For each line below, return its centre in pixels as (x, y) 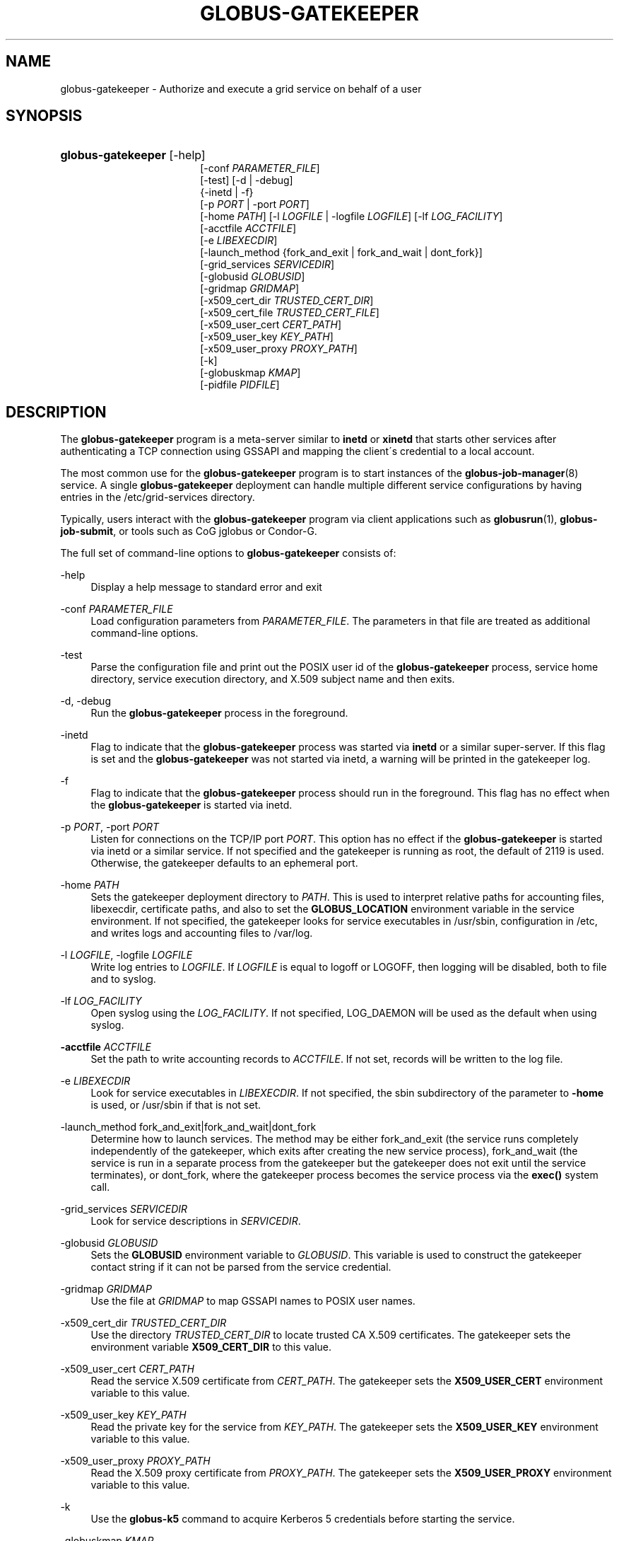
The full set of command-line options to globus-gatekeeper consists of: (228, 553)
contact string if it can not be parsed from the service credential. (241, 1267)
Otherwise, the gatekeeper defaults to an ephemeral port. (224, 863)
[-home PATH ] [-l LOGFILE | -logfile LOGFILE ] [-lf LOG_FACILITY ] (352, 217)
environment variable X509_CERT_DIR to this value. (211, 1347)
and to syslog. (123, 979)
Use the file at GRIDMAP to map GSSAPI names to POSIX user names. (253, 1301)
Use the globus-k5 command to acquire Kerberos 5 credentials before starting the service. (303, 1519)
